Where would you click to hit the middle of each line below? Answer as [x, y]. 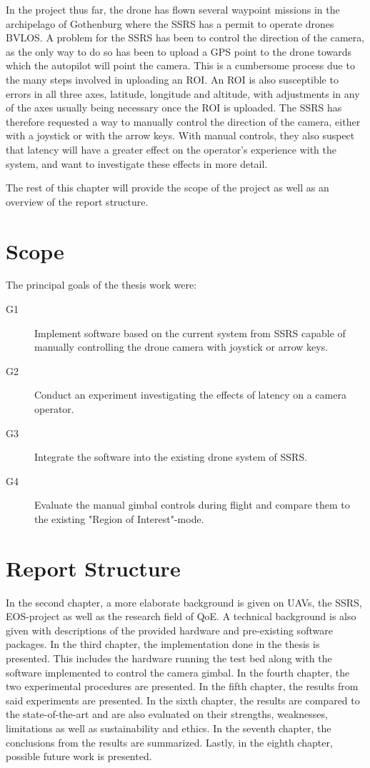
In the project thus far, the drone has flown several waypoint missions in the [173, 9]
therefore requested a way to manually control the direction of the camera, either [183, 121]
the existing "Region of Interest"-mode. [119, 518]
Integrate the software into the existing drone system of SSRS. [171, 457]
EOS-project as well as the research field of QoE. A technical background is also [181, 616]
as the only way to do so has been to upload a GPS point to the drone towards [179, 51]
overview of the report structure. [77, 201]
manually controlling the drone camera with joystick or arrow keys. [181, 347]
